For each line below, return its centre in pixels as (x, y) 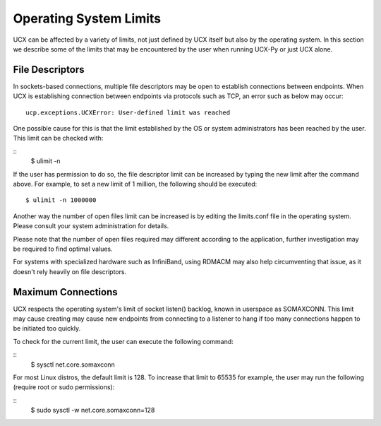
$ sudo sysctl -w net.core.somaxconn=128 (93, 410)
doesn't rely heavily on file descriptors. (70, 271)
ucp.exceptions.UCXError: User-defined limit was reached (128, 112)
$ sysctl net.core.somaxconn (73, 365)
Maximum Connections (65, 292)
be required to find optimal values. (63, 249)
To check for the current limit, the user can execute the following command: (123, 341)
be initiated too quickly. (47, 329)
